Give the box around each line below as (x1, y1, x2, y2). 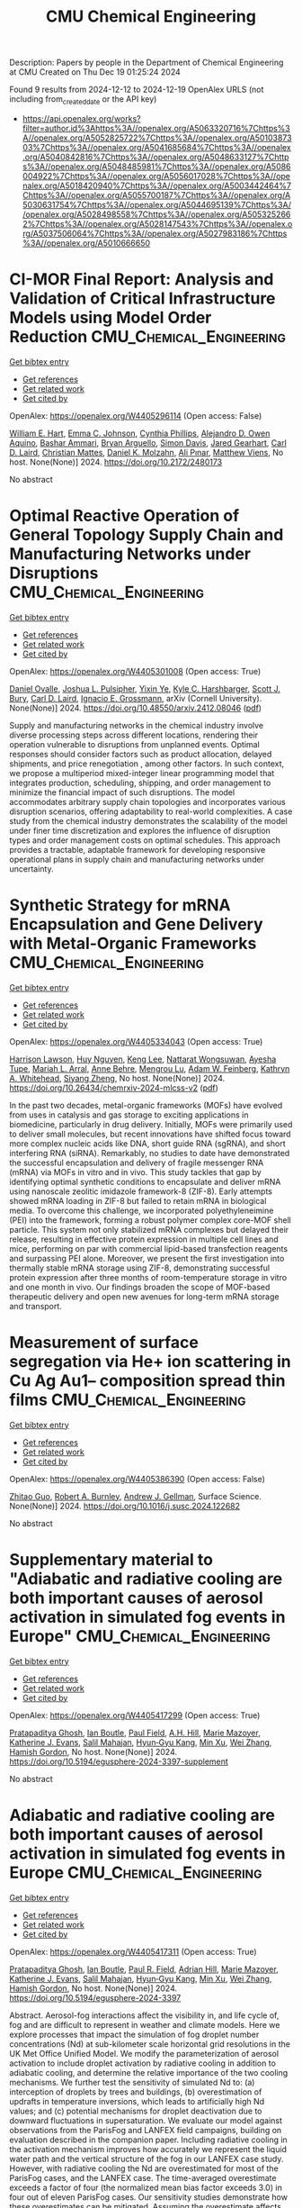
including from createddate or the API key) (9, 94, 157, 106)
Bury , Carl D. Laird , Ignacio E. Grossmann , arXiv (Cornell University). (9, 692, 262, 703)
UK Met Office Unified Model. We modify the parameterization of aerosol (9, 2048, 280, 2059)
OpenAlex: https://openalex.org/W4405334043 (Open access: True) (9, 1036, 263, 1046)
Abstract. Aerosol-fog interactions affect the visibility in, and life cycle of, (9, 2010, 280, 2021)
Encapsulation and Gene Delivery (9, 914, 263, 935)
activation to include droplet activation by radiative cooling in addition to (9, 2058, 277, 2068)
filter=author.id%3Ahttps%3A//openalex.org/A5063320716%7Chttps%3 (22, 122, 290, 133)
